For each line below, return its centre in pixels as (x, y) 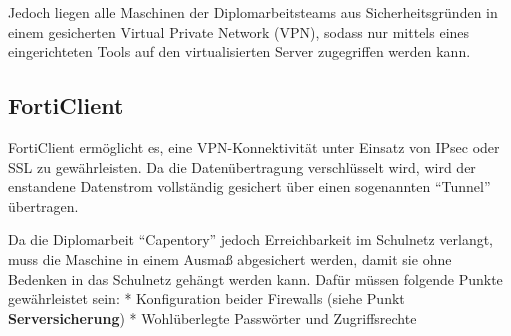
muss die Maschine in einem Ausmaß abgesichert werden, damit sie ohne (230, 258)
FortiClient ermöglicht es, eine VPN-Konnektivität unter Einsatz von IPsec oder (254, 146)
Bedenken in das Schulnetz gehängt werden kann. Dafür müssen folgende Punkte (255, 278)
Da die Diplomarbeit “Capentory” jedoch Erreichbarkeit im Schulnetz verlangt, (251, 239)
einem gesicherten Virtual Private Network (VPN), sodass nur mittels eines (239, 31)
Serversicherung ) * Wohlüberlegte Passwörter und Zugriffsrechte (212, 317)
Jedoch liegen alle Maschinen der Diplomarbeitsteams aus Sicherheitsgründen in (253, 12)
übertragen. (43, 205)
